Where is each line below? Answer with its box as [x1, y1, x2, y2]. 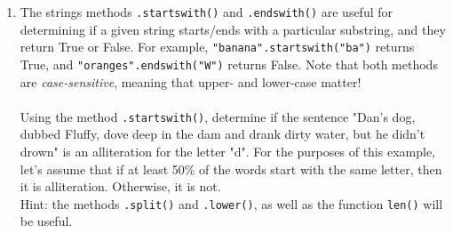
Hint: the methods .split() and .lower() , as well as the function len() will [20, 194, 443, 213]
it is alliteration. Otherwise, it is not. [20, 177, 221, 196]
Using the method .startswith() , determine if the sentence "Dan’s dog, [20, 107, 416, 125]
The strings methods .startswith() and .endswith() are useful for [20, 3, 393, 20]
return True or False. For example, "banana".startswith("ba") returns [20, 37, 415, 56]
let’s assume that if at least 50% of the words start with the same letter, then [20, 159, 442, 178]
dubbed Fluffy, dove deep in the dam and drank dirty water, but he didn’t [20, 125, 425, 143]
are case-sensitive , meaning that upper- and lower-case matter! [20, 72, 362, 91]
